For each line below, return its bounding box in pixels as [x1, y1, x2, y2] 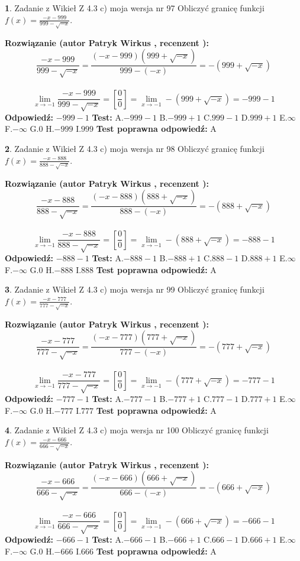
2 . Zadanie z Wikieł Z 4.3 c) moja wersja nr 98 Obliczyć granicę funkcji [5, 142, 264, 155]
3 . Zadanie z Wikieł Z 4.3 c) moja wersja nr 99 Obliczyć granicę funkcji [5, 283, 264, 296]
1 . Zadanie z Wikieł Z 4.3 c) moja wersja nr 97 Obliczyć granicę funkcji [5, 2, 264, 14]
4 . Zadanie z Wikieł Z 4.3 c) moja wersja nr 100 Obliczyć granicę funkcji [5, 424, 269, 436]
